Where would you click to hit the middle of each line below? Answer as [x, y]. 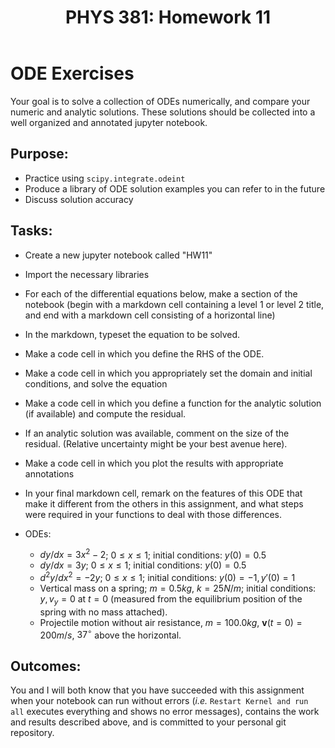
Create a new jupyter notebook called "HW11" [118, 255]
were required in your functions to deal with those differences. [153, 514]
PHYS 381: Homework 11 [168, 17]
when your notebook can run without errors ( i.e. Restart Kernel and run [159, 701]
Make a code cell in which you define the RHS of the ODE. [144, 353]
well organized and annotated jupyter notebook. [109, 122]
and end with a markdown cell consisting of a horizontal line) [150, 315]
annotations [49, 473]
